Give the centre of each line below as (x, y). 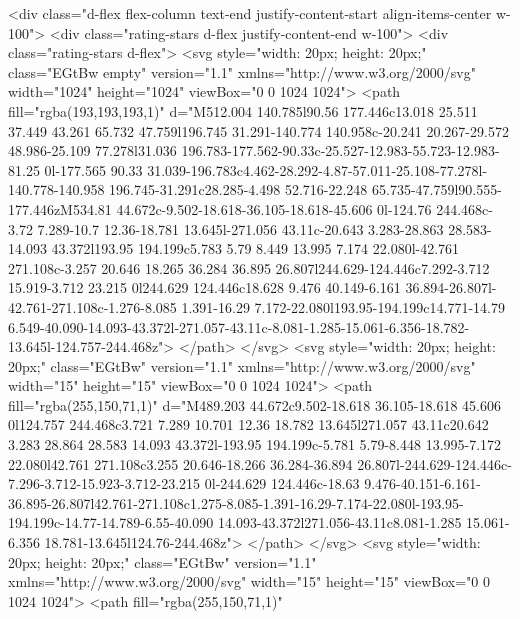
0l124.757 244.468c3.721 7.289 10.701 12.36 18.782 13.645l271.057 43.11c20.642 (248, 424)
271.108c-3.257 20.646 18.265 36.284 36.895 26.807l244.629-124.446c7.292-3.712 (249, 267)
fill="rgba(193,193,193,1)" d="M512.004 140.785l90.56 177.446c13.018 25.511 (243, 110)
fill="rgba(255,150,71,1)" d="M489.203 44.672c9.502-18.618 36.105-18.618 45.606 (254, 404)
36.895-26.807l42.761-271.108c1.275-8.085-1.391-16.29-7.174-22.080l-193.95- (236, 502)
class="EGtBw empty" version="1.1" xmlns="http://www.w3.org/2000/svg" (242, 71)
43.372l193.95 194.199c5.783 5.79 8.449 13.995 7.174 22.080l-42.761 (255, 248)
